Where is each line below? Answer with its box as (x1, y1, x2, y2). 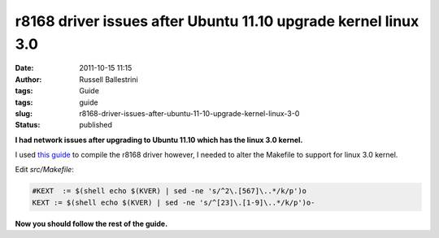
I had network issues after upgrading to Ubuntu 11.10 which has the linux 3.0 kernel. (15, 135, 303, 145)
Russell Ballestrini (79, 74, 138, 84)
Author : (15, 74, 42, 84)
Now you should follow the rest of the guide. (15, 219, 168, 228)
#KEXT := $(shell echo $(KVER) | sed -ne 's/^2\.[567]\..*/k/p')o (32, 187, 307, 196)
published (79, 120, 113, 130)
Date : (15, 63, 34, 73)
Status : (15, 120, 41, 130)
